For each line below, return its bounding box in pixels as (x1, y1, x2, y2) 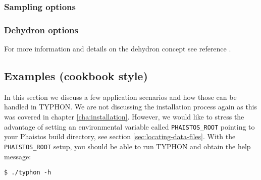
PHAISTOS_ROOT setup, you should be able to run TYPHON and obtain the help (4, 141, 251, 151)
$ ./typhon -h (4, 169, 51, 176)
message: (4, 151, 31, 161)
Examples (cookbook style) (4, 68, 148, 84)
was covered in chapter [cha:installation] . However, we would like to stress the (4, 111, 244, 122)
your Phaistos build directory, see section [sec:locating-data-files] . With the (4, 131, 236, 142)
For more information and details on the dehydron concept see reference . (4, 43, 231, 54)
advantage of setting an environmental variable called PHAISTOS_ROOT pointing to (4, 121, 255, 132)
